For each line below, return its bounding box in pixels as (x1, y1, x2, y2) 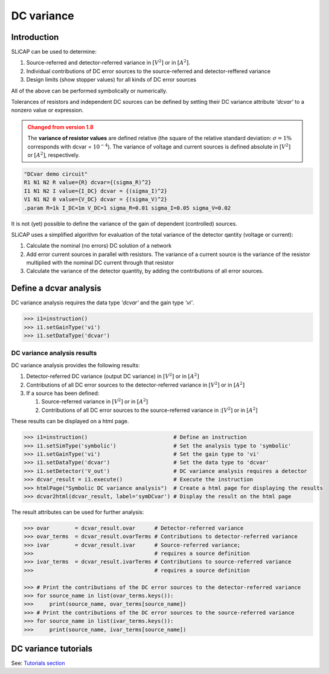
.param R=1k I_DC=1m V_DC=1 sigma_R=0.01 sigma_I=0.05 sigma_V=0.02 (24, 204, 231, 211)
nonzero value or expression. (11, 106, 84, 114)
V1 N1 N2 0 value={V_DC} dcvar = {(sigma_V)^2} (24, 196, 167, 203)
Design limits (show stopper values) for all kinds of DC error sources (26, 76, 196, 83)
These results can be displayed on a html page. (11, 417, 129, 425)
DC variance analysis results (11, 349, 97, 358)
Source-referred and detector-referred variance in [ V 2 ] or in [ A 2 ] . (26, 58, 190, 66)
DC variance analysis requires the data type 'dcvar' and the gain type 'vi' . (11, 299, 194, 306)
